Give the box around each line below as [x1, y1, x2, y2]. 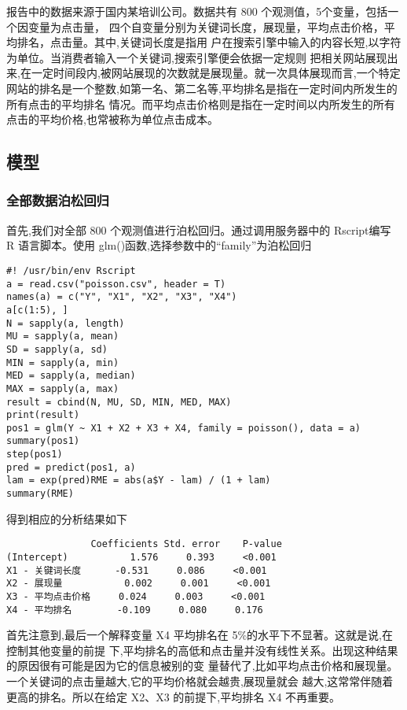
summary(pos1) [6, 435, 80, 447]
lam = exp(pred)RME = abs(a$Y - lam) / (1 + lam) [6, 475, 271, 486]
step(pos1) [6, 449, 63, 460]
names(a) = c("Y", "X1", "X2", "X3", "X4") [6, 291, 237, 303]
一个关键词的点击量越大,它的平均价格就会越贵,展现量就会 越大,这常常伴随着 [6, 673, 394, 690]
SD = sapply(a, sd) [6, 343, 108, 355]
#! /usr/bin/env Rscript [6, 264, 136, 276]
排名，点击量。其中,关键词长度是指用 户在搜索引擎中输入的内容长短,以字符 [16, 34, 401, 50]
